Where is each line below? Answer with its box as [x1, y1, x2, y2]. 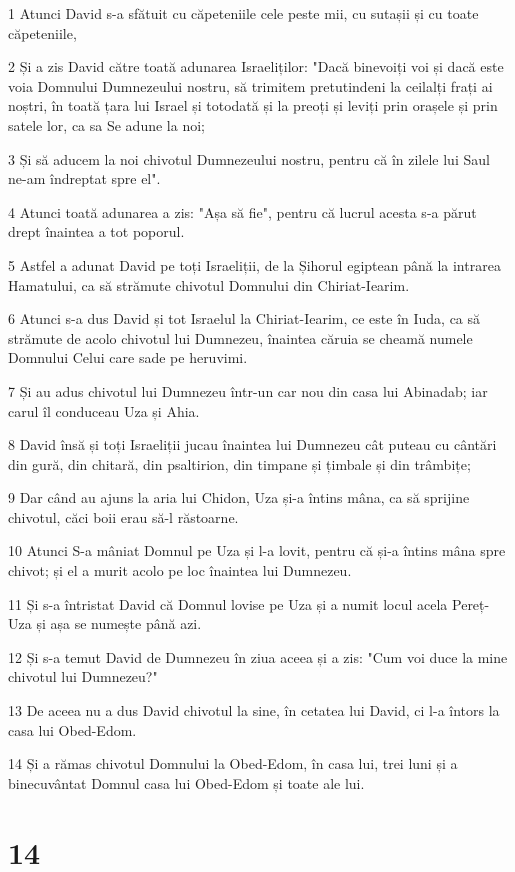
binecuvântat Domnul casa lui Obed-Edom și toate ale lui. [8, 772, 365, 793]
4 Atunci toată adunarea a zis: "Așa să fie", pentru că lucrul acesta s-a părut [8, 201, 477, 222]
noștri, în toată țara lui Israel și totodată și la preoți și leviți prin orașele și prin [8, 95, 498, 116]
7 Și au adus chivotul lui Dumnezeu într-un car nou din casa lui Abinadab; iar [8, 380, 488, 401]
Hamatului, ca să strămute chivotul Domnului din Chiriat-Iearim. [8, 274, 410, 295]
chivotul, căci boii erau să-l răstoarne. [8, 506, 239, 527]
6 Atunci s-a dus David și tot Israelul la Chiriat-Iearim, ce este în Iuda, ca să [8, 308, 481, 329]
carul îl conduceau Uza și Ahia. [8, 400, 200, 421]
